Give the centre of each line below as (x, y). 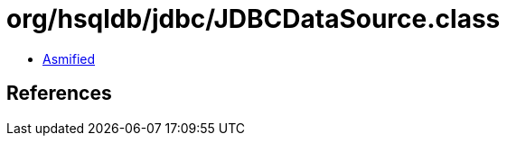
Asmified (69, 58)
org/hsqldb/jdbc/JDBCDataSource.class (253, 19)
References (59, 94)
